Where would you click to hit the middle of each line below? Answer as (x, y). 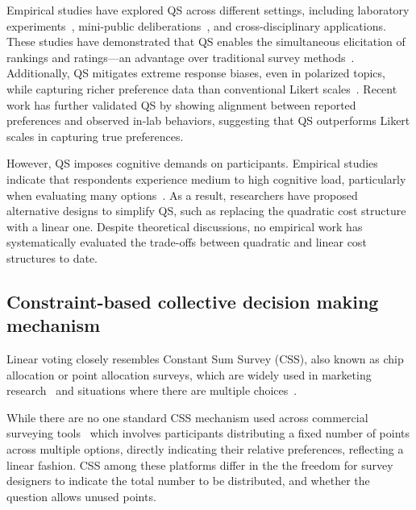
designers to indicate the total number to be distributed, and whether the (188, 481)
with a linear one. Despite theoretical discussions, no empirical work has (185, 226)
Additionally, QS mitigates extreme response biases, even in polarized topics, (196, 73)
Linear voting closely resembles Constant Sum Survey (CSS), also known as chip (205, 359)
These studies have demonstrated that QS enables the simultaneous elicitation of (206, 41)
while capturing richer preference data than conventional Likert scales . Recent (202, 88)
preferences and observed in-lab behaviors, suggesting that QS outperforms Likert (208, 120)
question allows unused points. (81, 496)
